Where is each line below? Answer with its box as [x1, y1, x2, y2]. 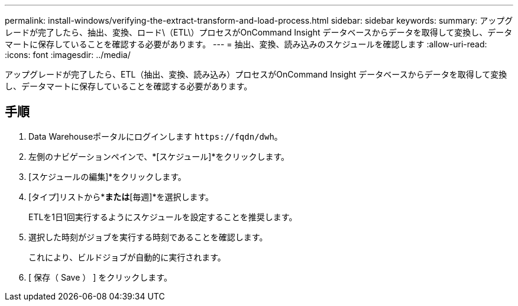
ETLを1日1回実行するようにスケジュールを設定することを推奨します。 [28, 211, 297, 222]
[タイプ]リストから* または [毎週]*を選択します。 [28, 191, 214, 202]
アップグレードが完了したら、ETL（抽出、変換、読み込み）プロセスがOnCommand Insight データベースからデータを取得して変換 [5, 69, 507, 79]
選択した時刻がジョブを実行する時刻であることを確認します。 [28, 231, 268, 242]
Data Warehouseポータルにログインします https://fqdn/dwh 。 [28, 131, 283, 141]
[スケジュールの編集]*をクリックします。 [28, 171, 186, 182]
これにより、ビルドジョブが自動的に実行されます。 [28, 252, 226, 262]
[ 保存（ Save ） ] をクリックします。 [28, 272, 172, 282]
